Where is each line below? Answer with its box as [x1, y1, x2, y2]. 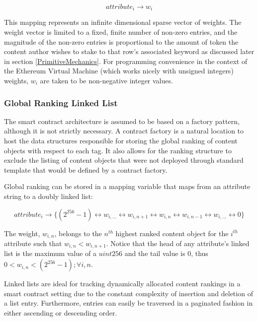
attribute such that [4, 238, 62, 249]
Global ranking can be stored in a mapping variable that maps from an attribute [4, 181, 251, 192]
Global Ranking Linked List [4, 96, 118, 109]
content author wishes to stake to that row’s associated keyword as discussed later [4, 46, 255, 57]
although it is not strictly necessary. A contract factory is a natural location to [4, 126, 244, 136]
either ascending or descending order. [4, 307, 117, 318]
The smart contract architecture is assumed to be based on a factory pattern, [4, 116, 240, 126]
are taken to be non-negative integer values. [40, 75, 173, 86]
